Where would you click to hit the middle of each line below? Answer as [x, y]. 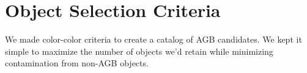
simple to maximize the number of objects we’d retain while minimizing [139, 51]
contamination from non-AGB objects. [77, 63]
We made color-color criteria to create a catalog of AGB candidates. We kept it [153, 39]
